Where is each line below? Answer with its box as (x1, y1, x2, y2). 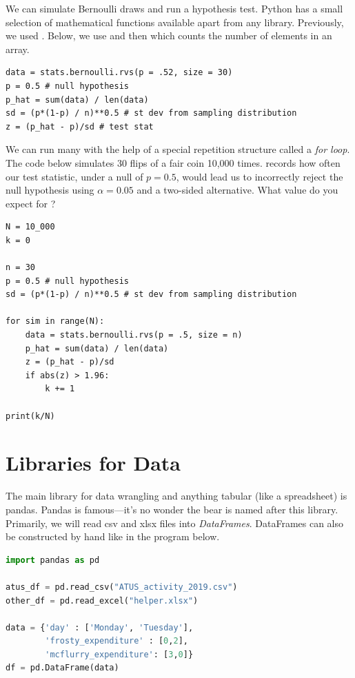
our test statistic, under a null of (6, 169, 143, 183)
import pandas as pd (6, 555, 100, 565)
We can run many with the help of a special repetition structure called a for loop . (6, 142, 350, 156)
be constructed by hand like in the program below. (6, 529, 220, 544)
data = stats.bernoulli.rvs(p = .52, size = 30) (6, 68, 233, 78)
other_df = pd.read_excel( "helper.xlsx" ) (6, 595, 199, 606)
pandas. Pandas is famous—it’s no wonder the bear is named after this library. (6, 502, 338, 516)
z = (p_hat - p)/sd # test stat (6, 121, 154, 132)
